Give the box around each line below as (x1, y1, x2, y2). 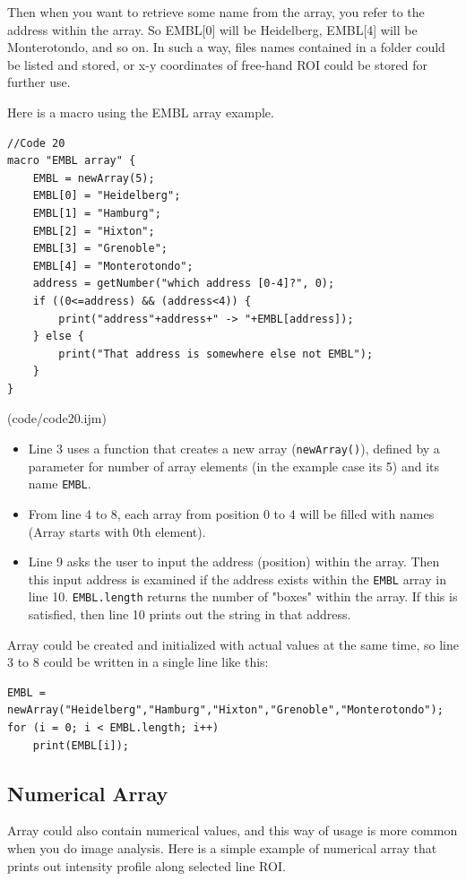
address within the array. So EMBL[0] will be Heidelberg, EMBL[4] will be (7, 20, 418, 39)
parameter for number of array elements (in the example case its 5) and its (28, 456, 440, 475)
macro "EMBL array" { (7, 154, 136, 168)
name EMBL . (28, 474, 91, 493)
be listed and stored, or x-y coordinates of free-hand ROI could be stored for (7, 55, 427, 73)
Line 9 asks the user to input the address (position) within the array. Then (28, 552, 440, 571)
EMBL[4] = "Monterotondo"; (32, 259, 194, 272)
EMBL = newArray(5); (32, 171, 155, 185)
